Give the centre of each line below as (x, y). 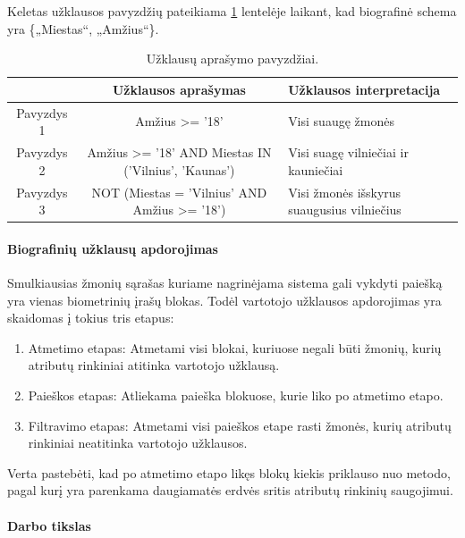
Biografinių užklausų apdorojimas (113, 248)
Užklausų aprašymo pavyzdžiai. (232, 59)
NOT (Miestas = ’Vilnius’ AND (179, 192)
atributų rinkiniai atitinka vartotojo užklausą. (154, 365)
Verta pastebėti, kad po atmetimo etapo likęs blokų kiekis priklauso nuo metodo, (229, 472)
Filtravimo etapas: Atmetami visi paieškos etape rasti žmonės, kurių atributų (240, 425)
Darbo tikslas (49, 525)
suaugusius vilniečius (345, 210)
